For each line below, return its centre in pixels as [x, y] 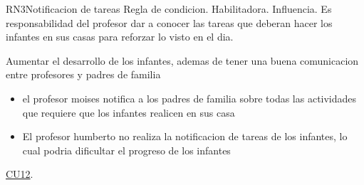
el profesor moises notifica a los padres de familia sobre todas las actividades [189, 98]
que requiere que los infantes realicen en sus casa [129, 112]
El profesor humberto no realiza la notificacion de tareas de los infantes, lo [185, 136]
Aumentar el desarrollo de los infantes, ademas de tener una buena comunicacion [182, 60]
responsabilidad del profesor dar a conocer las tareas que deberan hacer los [169, 22]
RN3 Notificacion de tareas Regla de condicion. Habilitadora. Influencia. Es [169, 9]
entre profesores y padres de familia [83, 74]
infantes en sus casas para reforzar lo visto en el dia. [120, 37]
